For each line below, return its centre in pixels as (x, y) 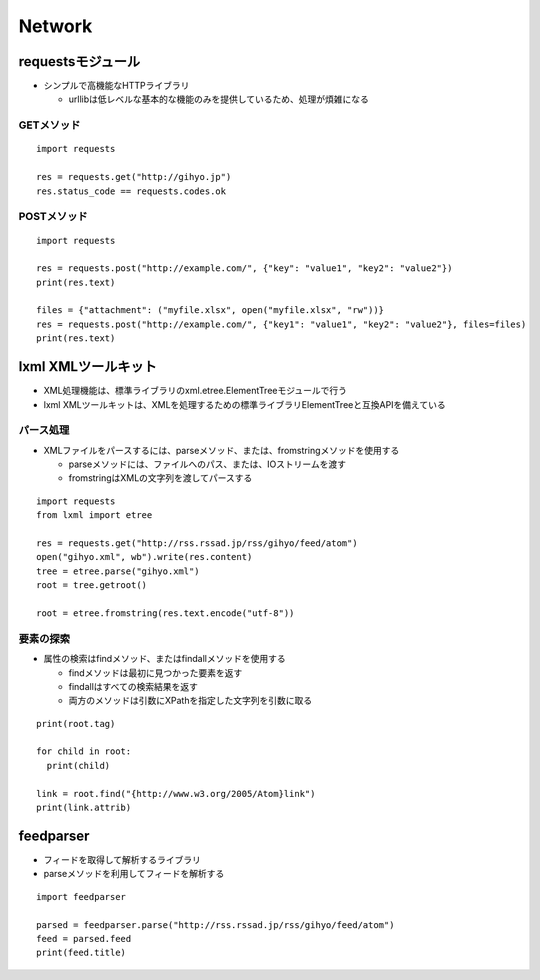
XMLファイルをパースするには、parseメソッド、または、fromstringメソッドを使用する (221, 450)
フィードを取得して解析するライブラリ (122, 859)
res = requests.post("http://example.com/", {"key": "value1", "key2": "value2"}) (244, 268)
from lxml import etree (94, 515)
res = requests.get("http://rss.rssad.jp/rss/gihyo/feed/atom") (197, 543)
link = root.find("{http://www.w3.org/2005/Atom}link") (176, 793)
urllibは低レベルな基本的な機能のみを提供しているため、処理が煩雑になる (219, 99)
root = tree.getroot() (92, 585)
